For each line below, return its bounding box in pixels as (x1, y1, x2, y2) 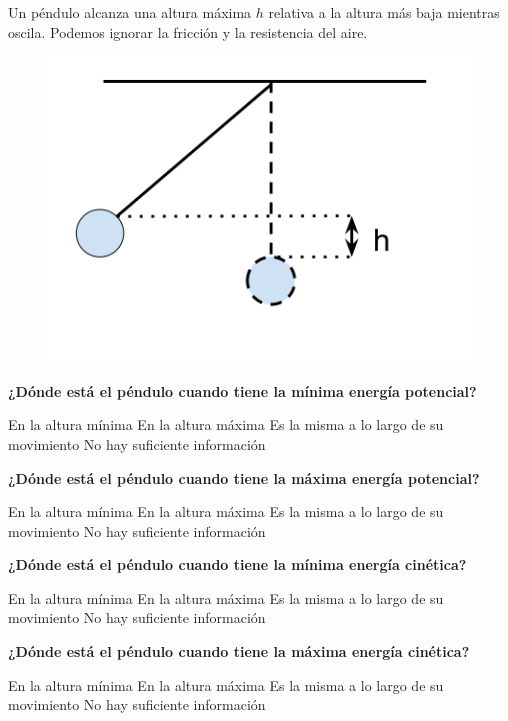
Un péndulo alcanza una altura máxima (8, 2, 252, 22)
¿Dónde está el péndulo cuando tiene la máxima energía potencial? (8, 467, 480, 488)
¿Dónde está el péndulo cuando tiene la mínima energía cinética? (8, 554, 467, 575)
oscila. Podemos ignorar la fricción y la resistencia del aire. (8, 21, 368, 42)
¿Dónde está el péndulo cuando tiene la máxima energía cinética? (8, 641, 470, 662)
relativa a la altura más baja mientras (268, 2, 500, 22)
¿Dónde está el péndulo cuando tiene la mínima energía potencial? (8, 380, 477, 401)
